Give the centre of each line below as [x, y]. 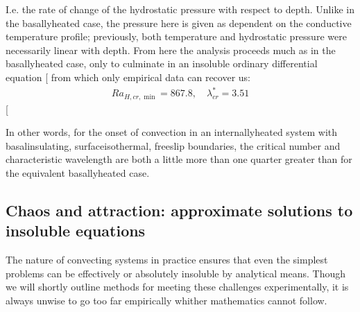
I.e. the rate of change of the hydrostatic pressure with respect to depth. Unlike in [180, 9]
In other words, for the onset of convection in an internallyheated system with [172, 132]
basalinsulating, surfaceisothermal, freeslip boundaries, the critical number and [173, 145]
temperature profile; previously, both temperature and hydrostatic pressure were [176, 36]
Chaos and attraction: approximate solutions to [179, 210]
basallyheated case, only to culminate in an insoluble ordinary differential [162, 63]
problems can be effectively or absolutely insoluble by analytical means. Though [175, 273]
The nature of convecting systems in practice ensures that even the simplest [167, 260]
